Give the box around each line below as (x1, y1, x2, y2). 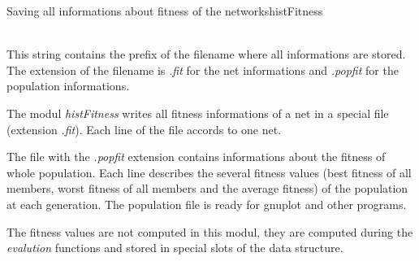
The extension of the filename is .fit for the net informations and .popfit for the (6, 61, 399, 78)
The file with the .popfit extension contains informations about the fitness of (6, 148, 386, 165)
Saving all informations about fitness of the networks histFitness (6, 2, 323, 19)
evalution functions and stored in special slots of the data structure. (6, 239, 343, 256)
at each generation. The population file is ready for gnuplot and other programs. (6, 195, 407, 212)
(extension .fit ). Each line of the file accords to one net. (6, 120, 282, 137)
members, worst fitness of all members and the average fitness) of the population (6, 180, 408, 197)
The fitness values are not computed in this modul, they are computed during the (6, 223, 413, 240)
